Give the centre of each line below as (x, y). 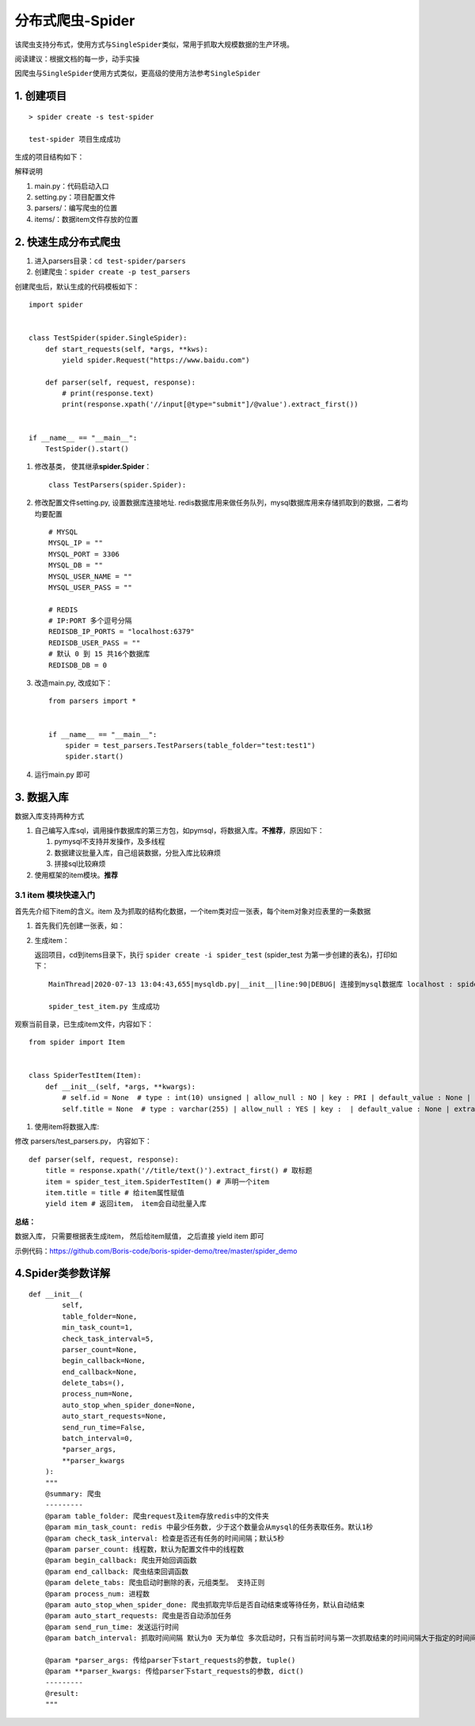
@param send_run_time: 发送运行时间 (112, 1627)
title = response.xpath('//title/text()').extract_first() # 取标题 (179, 1170)
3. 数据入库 (42, 797)
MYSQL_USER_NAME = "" (90, 576)
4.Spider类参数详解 (63, 1273)
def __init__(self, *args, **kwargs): (120, 1086)
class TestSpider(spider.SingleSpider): (108, 338)
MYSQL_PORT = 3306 (84, 554)
